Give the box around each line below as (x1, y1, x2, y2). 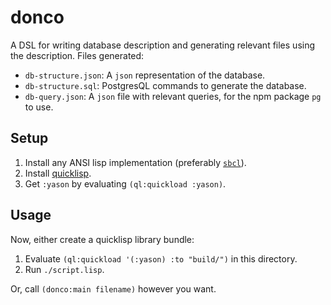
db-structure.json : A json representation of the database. (24, 69, 266, 81)
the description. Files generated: (10, 49, 145, 61)
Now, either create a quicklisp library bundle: (10, 233, 195, 245)
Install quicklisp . (24, 167, 92, 179)
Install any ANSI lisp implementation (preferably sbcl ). (24, 156, 247, 168)
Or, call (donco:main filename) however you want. (10, 282, 217, 295)
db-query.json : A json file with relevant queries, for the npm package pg (24, 90, 322, 102)
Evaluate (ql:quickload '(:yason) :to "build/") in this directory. (24, 252, 298, 265)
